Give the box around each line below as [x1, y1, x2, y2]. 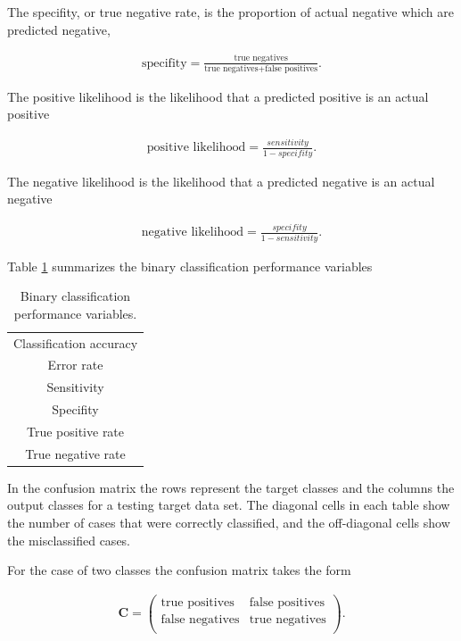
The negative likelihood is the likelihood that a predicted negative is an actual [7, 171, 435, 190]
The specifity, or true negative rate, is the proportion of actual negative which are [7, 3, 454, 21]
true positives [161, 595, 235, 609]
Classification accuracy [13, 333, 138, 352]
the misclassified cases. [7, 530, 131, 549]
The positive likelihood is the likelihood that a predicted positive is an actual [7, 87, 429, 105]
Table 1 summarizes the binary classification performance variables [7, 256, 373, 275]
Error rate [47, 355, 103, 374]
